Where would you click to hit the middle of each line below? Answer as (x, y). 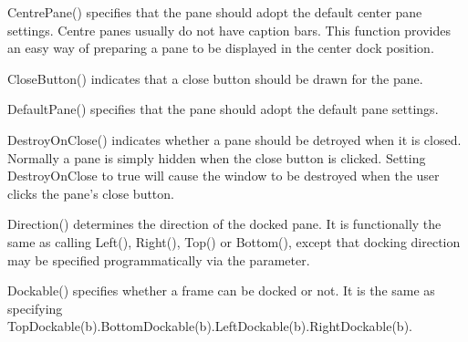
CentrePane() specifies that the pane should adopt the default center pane (215, 12)
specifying (35, 308)
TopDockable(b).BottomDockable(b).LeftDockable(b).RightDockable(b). (210, 326)
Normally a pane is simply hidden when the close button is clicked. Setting (217, 157)
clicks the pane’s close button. (91, 193)
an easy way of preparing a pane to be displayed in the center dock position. (221, 48)
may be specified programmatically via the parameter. (159, 259)
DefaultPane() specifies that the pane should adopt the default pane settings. (223, 109)
